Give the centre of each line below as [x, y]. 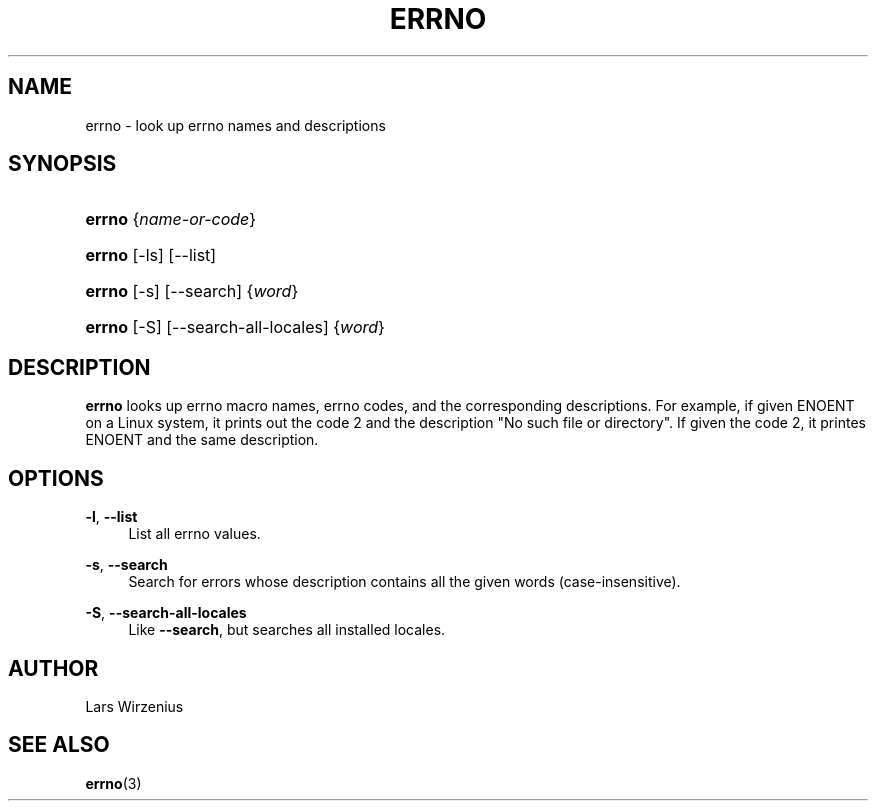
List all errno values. [194, 534]
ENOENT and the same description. [202, 440]
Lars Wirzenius [134, 706]
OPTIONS [56, 478]
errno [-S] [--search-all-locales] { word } [235, 327]
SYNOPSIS [62, 164]
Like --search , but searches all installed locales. [287, 630]
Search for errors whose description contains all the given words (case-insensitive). [404, 582]
